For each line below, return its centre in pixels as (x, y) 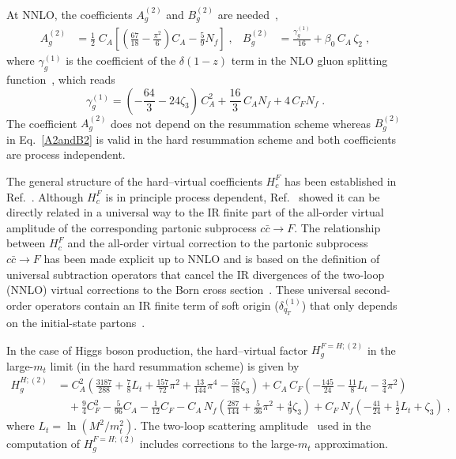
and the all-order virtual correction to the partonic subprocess (218, 243)
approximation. (351, 444)
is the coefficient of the (121, 60)
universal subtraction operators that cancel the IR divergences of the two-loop (196, 274)
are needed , (248, 14)
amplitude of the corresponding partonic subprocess (132, 227)
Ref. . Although (45, 196)
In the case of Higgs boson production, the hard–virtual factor (157, 350)
